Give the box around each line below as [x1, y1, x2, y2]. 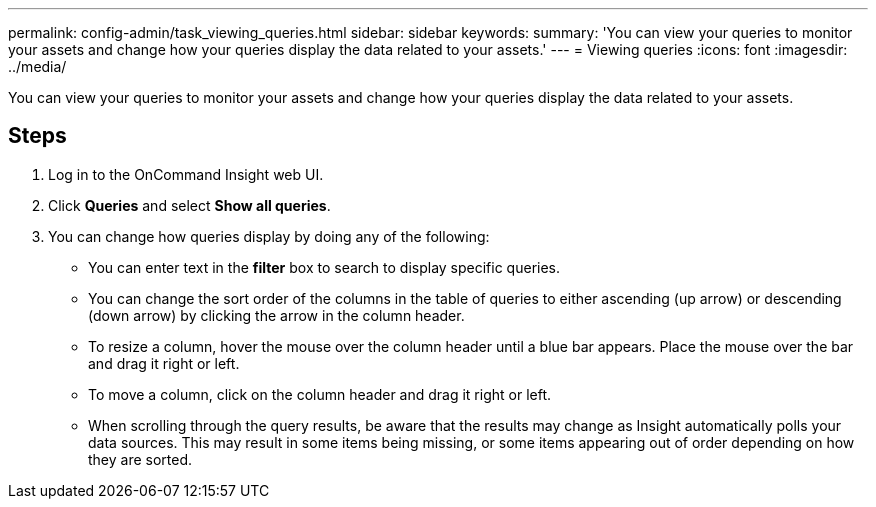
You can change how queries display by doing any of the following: [48, 227, 490, 245]
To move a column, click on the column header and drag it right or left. [88, 385, 552, 403]
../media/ [8, 58, 67, 75]
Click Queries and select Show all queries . [48, 196, 331, 214]
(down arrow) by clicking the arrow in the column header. [88, 306, 465, 324]
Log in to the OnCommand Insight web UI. [48, 165, 324, 183]
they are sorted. [88, 450, 193, 468]
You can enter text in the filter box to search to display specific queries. [88, 258, 561, 276]
